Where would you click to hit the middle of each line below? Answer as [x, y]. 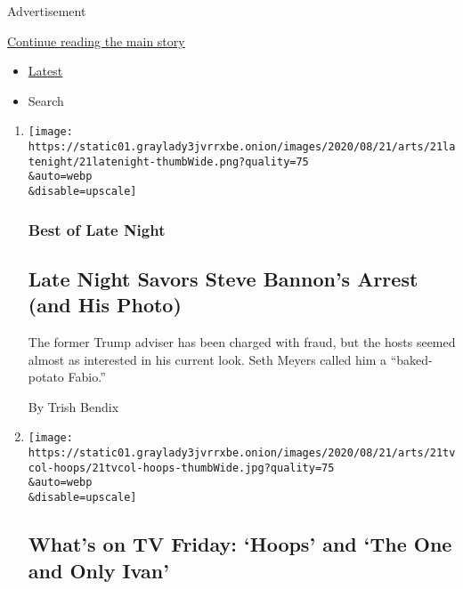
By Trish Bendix [73, 406]
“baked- [411, 359]
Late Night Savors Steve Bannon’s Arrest [223, 278]
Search [46, 100]
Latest [45, 71]
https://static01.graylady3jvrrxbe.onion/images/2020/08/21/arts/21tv [242, 453]
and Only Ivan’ [98, 570]
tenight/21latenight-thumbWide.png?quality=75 [168, 161]
